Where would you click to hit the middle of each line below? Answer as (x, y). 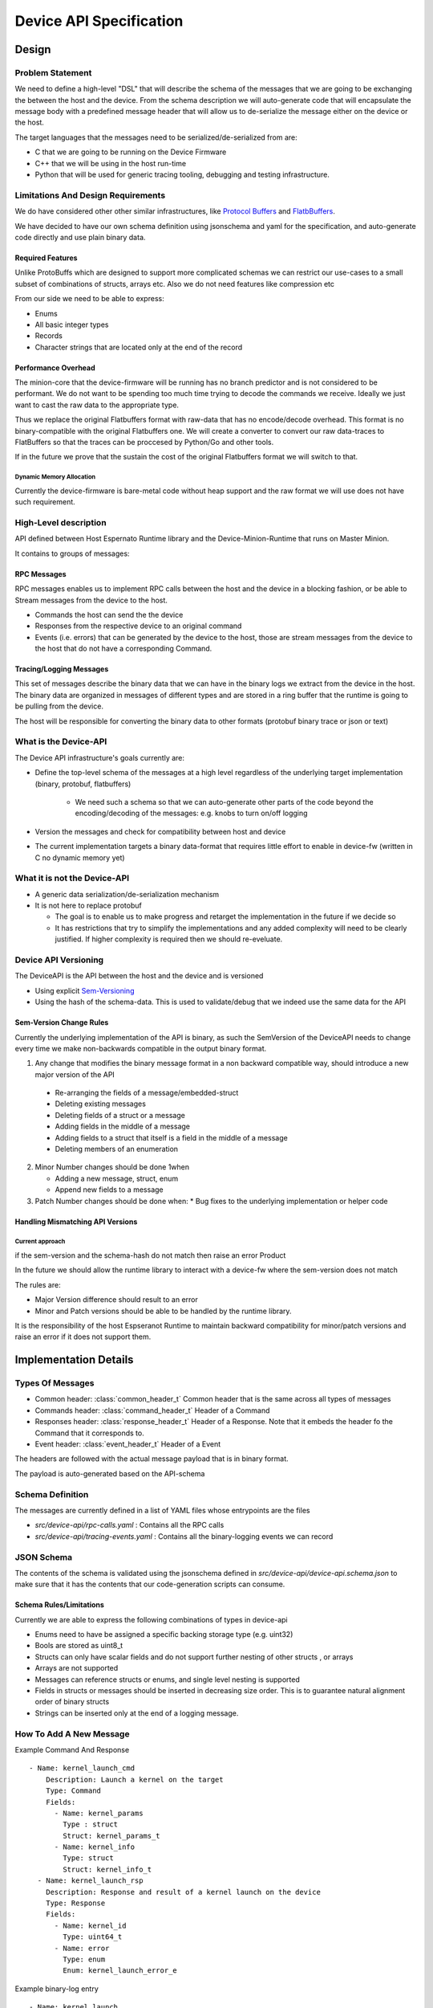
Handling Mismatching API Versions (76, 1222)
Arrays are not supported (77, 1668)
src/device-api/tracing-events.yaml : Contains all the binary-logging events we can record (184, 1536)
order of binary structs (72, 1702)
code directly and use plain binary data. (80, 237)
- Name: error (82, 1948)
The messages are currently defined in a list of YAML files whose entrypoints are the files (162, 1510)
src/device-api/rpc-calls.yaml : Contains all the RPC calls (129, 1525)
